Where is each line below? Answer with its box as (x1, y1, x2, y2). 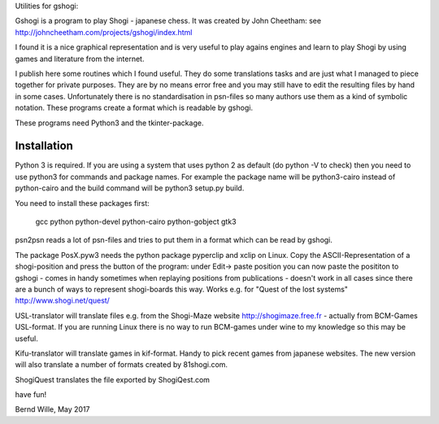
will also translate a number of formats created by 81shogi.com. (15, 360, 228, 369)
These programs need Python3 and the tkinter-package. (15, 118, 204, 128)
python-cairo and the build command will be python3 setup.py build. (15, 183, 245, 193)
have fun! (15, 390, 47, 400)
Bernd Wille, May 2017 (15, 404, 90, 414)
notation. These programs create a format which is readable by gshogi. (15, 103, 254, 113)
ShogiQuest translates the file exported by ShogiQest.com (15, 374, 211, 384)
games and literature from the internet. (15, 54, 145, 63)
